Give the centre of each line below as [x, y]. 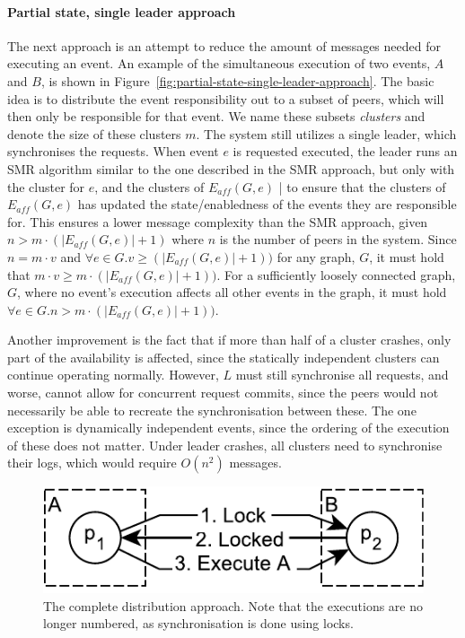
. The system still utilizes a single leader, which [326, 133]
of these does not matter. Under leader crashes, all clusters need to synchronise [225, 445]
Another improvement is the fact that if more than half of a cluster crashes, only [229, 340]
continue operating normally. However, [113, 375]
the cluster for [46, 186]
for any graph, [316, 256]
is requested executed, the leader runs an [345, 151]
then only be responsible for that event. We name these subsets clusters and [216, 116]
